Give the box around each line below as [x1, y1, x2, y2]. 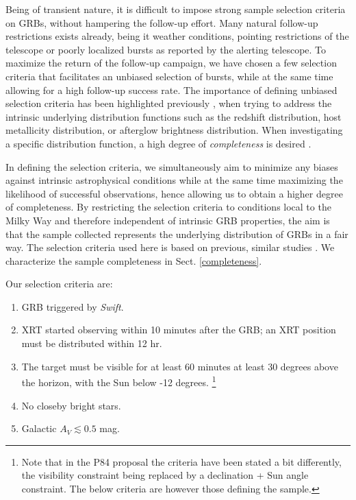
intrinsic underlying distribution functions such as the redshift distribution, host [5, 109, 342, 123]
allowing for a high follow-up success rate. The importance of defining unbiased [5, 82, 338, 97]
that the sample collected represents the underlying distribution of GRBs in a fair [5, 226, 348, 241]
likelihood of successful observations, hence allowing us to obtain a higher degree [5, 186, 343, 200]
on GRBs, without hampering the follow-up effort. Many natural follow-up [5, 15, 318, 29]
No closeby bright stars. [21, 398, 121, 412]
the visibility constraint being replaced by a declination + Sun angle [21, 468, 309, 482]
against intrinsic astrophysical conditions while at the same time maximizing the [5, 173, 343, 187]
